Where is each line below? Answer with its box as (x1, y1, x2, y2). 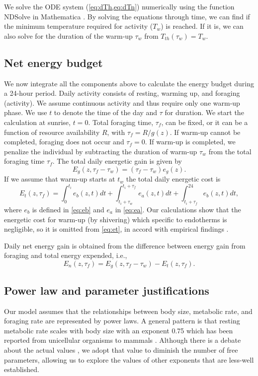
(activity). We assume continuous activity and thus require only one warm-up (4, 97, 240, 108)
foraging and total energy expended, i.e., (4, 250, 127, 260)
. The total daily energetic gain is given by (52, 156, 182, 166)
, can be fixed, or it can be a (161, 117, 248, 127)
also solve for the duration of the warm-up (4, 30, 133, 41)
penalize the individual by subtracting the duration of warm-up (4, 146, 197, 156)
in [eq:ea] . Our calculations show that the (115, 204, 241, 214)
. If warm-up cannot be (170, 126, 241, 137)
